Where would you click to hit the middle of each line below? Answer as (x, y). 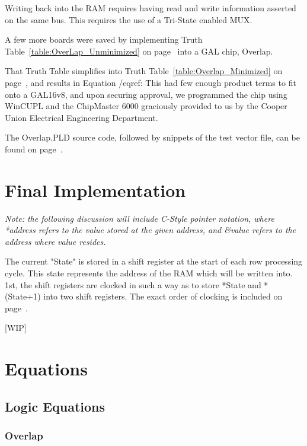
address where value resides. (55, 241)
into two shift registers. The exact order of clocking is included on (163, 296)
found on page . (34, 149)
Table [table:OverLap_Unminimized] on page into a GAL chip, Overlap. (139, 51)
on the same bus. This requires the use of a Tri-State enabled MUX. (129, 19)
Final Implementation (95, 189)
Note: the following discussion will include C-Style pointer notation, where (140, 218)
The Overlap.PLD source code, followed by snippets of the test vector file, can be (152, 137)
